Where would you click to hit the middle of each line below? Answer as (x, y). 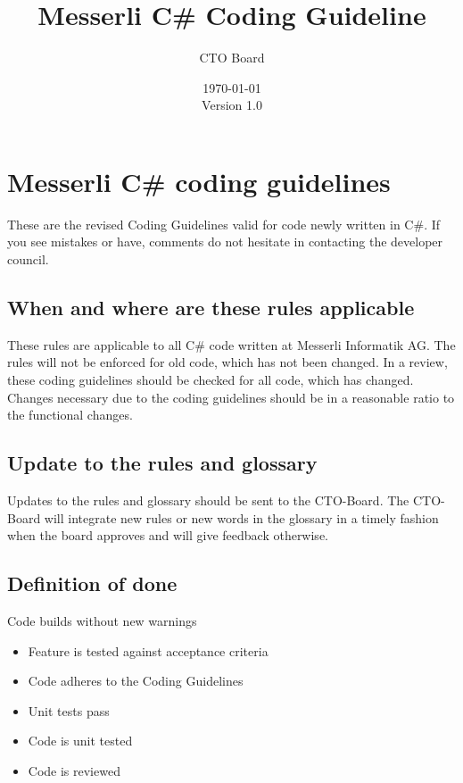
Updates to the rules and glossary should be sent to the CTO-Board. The (208, 500)
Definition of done (92, 583)
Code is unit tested (80, 741)
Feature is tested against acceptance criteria (148, 650)
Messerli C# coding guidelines (199, 181)
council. (28, 259)
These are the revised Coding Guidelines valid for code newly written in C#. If (224, 224)
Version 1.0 (232, 105)
